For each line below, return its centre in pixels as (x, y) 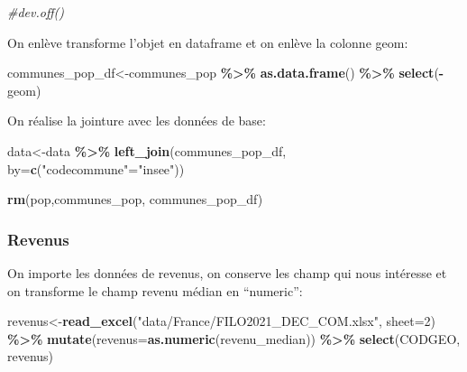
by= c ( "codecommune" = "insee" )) (96, 168)
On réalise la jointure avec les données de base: (137, 121)
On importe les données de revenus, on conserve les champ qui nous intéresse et (227, 272)
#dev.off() (36, 12)
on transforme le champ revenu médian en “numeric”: (155, 290)
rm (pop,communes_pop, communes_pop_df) (135, 199)
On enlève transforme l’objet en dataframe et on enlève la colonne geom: (208, 42)
